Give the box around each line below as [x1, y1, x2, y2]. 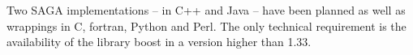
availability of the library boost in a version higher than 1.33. [6, 33, 312, 50]
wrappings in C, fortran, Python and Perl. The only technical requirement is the [6, 17, 407, 34]
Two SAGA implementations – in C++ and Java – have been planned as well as [6, 2, 406, 18]
